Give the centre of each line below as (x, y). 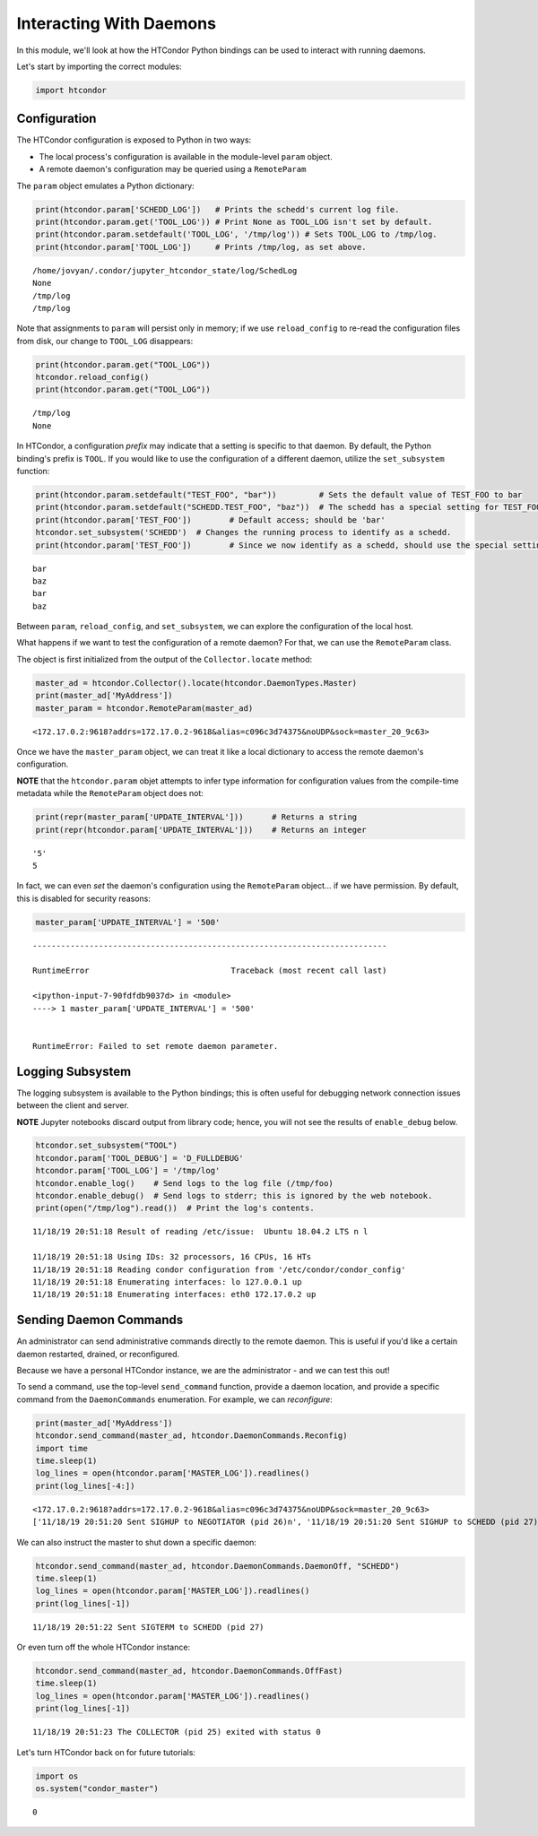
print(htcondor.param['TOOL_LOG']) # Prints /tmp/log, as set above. (201, 247)
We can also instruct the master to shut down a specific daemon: (137, 1542)
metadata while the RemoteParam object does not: (110, 793)
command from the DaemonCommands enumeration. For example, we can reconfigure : (175, 1399)
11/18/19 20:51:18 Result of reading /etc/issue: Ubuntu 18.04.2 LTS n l (200, 1232)
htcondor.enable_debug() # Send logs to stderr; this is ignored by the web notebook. (234, 1196)
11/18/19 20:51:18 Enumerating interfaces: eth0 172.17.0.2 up (174, 1295)
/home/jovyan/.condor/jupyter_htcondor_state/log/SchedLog (165, 270)
